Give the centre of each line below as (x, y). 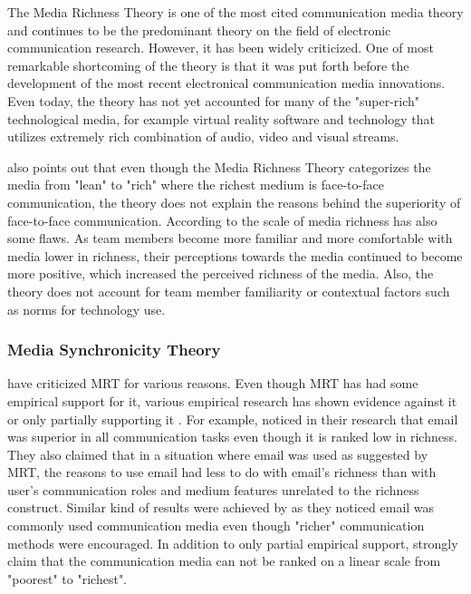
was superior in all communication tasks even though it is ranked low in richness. (232, 437)
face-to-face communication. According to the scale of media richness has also (222, 220)
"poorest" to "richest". (67, 578)
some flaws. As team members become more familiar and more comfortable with (230, 238)
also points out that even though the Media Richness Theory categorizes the (219, 166)
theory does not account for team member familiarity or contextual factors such (229, 291)
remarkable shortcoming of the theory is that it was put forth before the (208, 65)
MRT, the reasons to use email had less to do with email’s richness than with (222, 472)
